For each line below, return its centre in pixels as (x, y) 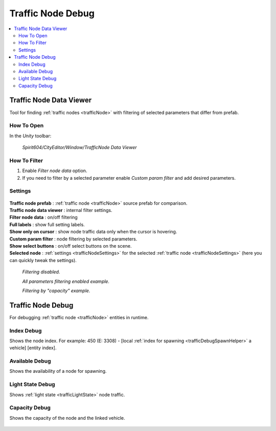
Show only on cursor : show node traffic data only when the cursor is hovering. (93, 232)
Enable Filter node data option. (55, 171)
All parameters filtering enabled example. (66, 281)
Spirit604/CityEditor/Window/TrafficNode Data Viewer (79, 148)
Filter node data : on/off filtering (43, 218)
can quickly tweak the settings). (43, 260)
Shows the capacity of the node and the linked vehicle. (67, 418)
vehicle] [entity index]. (33, 348)
